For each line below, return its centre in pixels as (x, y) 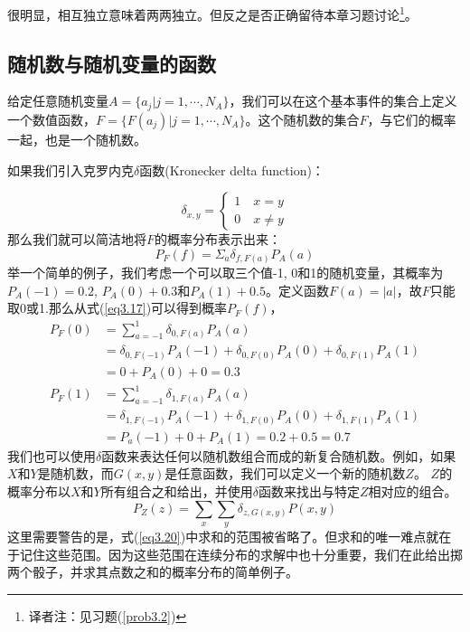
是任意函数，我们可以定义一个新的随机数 (285, 473)
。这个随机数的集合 (302, 119)
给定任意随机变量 (58, 101)
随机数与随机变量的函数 (112, 63)
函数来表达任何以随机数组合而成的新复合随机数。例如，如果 (279, 455)
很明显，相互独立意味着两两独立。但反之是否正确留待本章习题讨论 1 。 (212, 13)
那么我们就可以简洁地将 (77, 239)
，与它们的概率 (412, 119)
